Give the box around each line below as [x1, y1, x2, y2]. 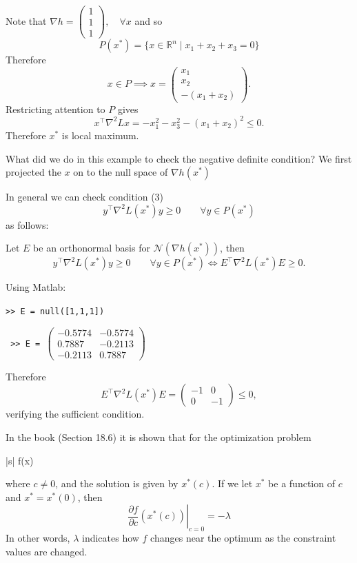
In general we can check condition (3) [6, 190, 164, 204]
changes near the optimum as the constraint [150, 531, 336, 545]
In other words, [6, 531, 70, 545]
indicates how [81, 531, 139, 545]
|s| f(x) [6, 453, 34, 467]
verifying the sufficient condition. [6, 407, 145, 421]
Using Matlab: [6, 280, 66, 294]
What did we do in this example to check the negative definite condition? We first [6, 151, 352, 165]
